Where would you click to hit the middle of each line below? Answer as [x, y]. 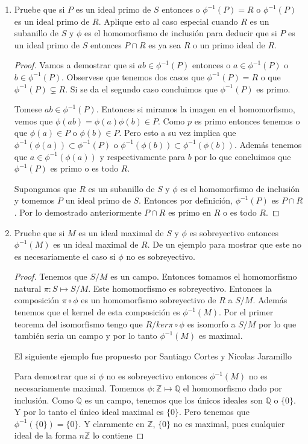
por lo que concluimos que [243, 156]
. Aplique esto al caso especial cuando [168, 21]
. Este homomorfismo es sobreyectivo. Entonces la [180, 288]
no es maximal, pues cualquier [229, 423]
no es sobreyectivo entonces [157, 376]
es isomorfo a [211, 323]
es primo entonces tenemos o [247, 121]
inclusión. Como [44, 400]
